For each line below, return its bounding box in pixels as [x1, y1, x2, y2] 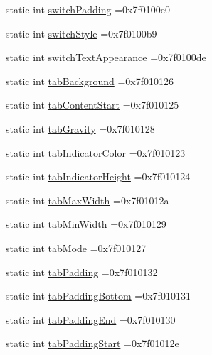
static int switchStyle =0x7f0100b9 [6, 26, 157, 40]
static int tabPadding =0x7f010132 [6, 264, 158, 279]
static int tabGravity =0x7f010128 [6, 121, 155, 136]
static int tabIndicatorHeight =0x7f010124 [6, 169, 191, 184]
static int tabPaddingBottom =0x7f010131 [6, 288, 191, 303]
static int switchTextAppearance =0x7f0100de [6, 50, 206, 65]
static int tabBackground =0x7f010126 [6, 73, 174, 88]
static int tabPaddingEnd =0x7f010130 [6, 312, 176, 327]
